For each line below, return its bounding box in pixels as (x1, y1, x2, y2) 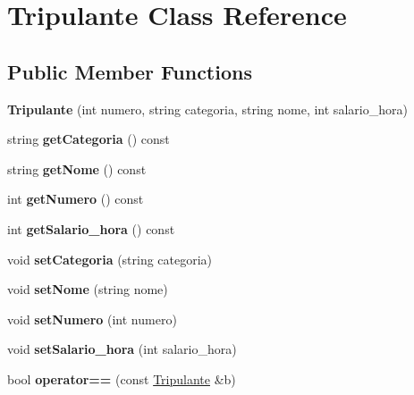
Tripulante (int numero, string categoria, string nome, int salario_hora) (7, 99, 408, 118)
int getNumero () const (7, 189, 144, 208)
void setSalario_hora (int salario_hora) (7, 340, 237, 358)
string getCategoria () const (7, 130, 170, 148)
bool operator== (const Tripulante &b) (7, 369, 236, 388)
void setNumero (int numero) (7, 309, 177, 328)
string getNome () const (7, 159, 147, 178)
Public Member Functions (7, 57, 252, 85)
